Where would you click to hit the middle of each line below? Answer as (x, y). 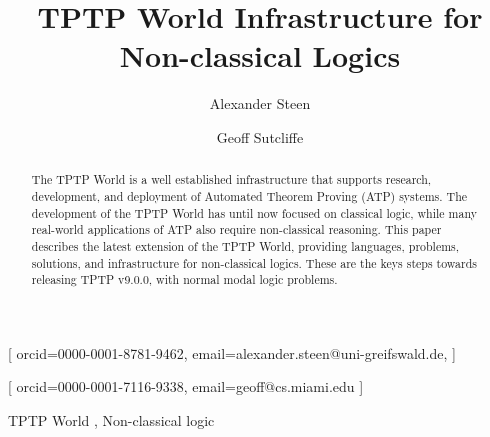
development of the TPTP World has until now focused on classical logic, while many (254, 212)
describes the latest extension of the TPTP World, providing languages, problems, (245, 245)
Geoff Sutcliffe (260, 136)
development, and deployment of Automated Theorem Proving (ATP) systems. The (249, 195)
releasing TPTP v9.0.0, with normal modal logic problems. (184, 279)
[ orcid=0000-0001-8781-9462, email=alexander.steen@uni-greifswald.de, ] (232, 352)
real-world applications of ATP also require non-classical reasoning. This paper (236, 229)
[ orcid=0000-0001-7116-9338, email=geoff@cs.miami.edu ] (186, 386)
